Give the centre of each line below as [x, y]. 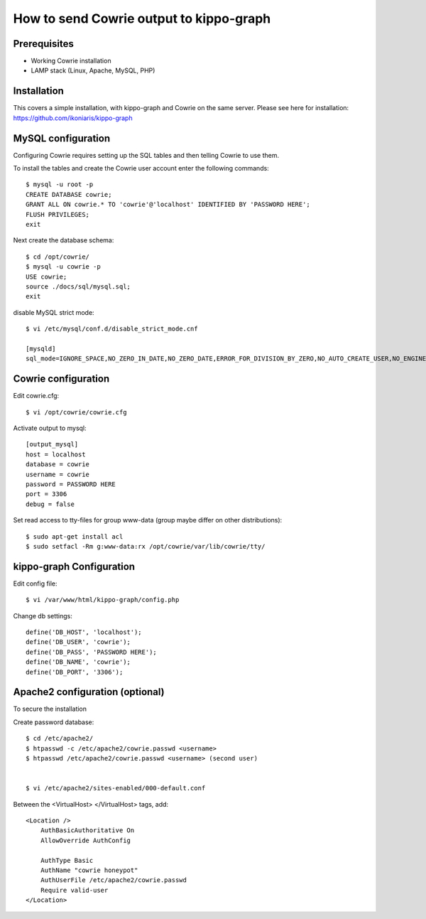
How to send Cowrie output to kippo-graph [142, 18]
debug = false [50, 504]
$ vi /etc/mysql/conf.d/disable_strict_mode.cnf [112, 329]
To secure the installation [50, 709]
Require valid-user [74, 890]
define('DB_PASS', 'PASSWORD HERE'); [92, 652]
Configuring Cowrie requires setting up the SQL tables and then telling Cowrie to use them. [146, 155]
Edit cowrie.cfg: [36, 396]
